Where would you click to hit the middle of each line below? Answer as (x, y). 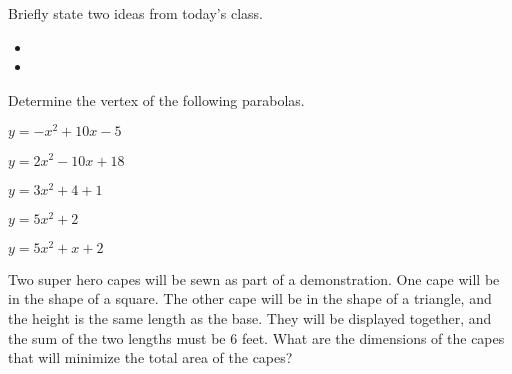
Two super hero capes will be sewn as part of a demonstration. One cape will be (254, 278)
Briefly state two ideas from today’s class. (135, 13)
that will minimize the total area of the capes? (150, 357)
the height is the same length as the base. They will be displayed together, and (250, 317)
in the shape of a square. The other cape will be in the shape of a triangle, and (250, 298)
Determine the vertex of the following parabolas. (156, 99)
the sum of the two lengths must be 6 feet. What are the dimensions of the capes (256, 337)
